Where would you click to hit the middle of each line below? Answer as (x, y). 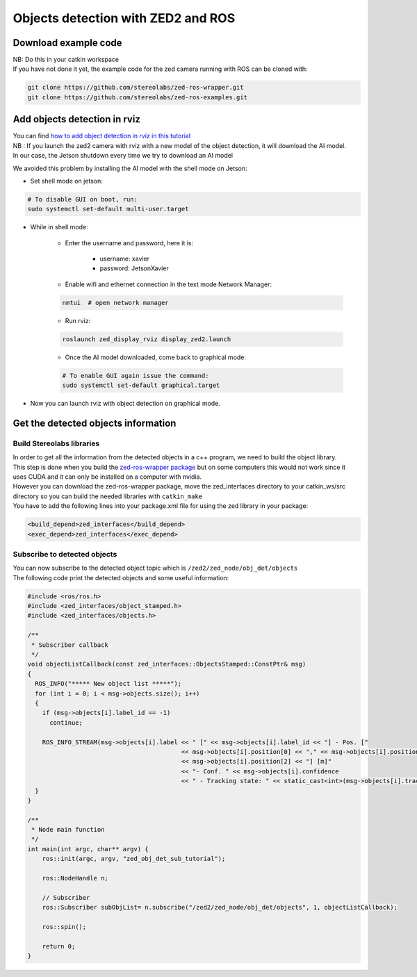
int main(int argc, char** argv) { (88, 849)
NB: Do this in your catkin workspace (66, 60)
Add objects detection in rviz (76, 119)
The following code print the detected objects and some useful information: (121, 577)
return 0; (59, 946)
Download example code (67, 43)
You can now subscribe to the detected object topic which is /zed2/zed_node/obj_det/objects (155, 568)
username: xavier (124, 259)
